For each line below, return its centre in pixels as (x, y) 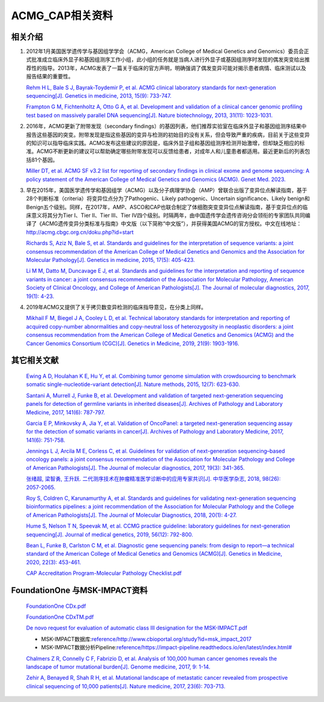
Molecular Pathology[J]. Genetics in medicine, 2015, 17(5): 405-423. (110, 260)
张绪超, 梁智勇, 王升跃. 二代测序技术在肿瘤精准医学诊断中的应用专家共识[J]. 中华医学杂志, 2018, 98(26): (154, 479)
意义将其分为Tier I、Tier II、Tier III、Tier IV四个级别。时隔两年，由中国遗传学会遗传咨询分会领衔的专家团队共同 (168, 215)
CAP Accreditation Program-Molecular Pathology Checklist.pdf (104, 573)
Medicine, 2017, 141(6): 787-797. (65, 412)
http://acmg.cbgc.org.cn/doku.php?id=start (80, 232)
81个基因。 (44, 159)
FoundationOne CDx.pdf (56, 606)
